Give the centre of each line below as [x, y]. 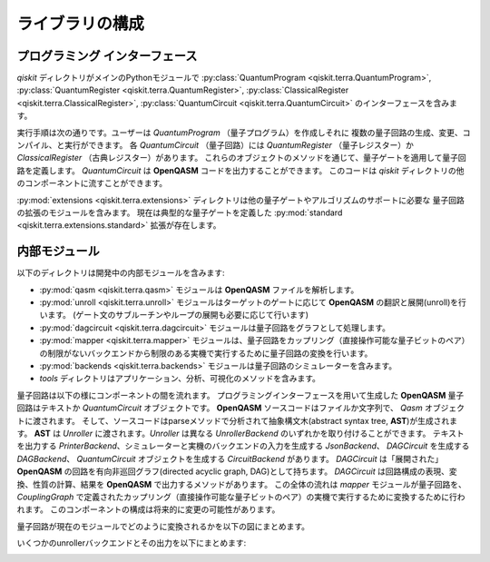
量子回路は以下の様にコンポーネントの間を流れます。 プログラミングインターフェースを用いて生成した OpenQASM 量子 [240, 395]
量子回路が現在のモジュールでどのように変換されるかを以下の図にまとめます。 [163, 526]
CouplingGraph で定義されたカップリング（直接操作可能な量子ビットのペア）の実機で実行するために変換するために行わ [241, 497]
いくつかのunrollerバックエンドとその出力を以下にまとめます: [132, 543]
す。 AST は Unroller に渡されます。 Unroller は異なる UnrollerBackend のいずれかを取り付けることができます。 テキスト [240, 433]
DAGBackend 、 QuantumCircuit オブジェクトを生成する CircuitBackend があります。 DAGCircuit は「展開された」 [230, 458]
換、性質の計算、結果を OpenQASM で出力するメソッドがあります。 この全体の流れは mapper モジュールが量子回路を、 [242, 484]
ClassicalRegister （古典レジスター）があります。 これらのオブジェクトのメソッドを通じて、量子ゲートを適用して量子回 [241, 158]
